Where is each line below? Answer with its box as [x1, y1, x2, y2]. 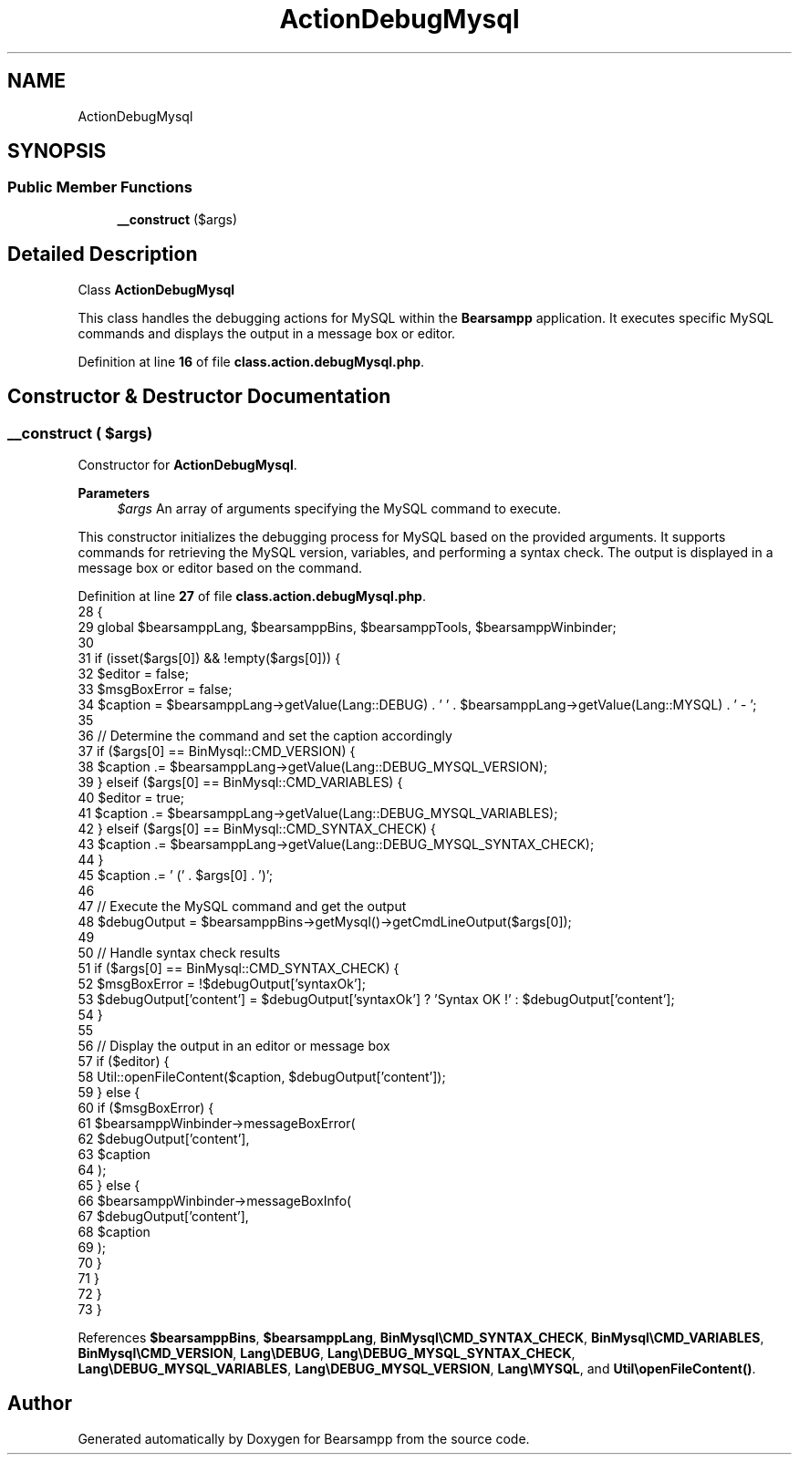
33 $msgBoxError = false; [78, 680, 233, 697]
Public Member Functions [7, 178, 192, 197]
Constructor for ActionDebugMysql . [78, 456, 297, 472]
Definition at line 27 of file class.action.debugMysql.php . [78, 587, 426, 604]
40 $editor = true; [78, 789, 185, 805]
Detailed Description [7, 243, 198, 266]
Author [7, 1392, 72, 1415]
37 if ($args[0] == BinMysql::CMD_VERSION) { [78, 742, 356, 759]
